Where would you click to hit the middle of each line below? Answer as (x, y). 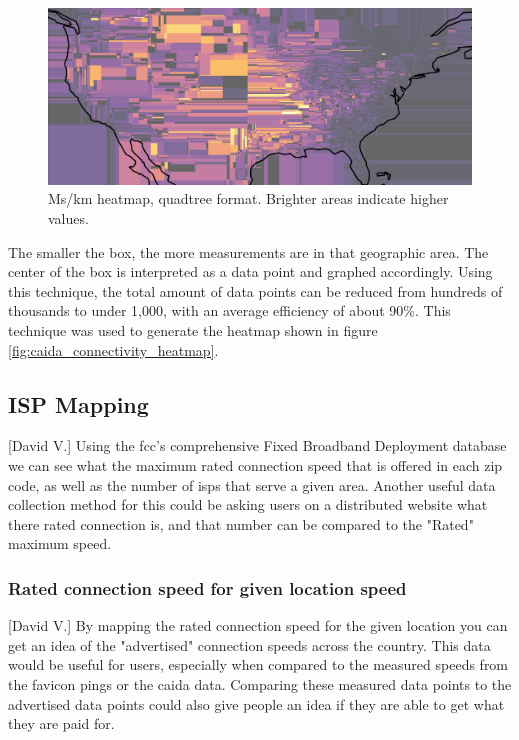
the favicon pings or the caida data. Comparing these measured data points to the (260, 683)
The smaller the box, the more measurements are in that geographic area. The (248, 251)
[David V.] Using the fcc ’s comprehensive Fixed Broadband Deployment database (257, 445)
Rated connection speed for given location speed (207, 587)
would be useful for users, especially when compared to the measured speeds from (258, 664)
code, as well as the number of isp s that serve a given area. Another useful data (252, 484)
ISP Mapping (78, 403)
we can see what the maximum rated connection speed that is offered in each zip (255, 464)
